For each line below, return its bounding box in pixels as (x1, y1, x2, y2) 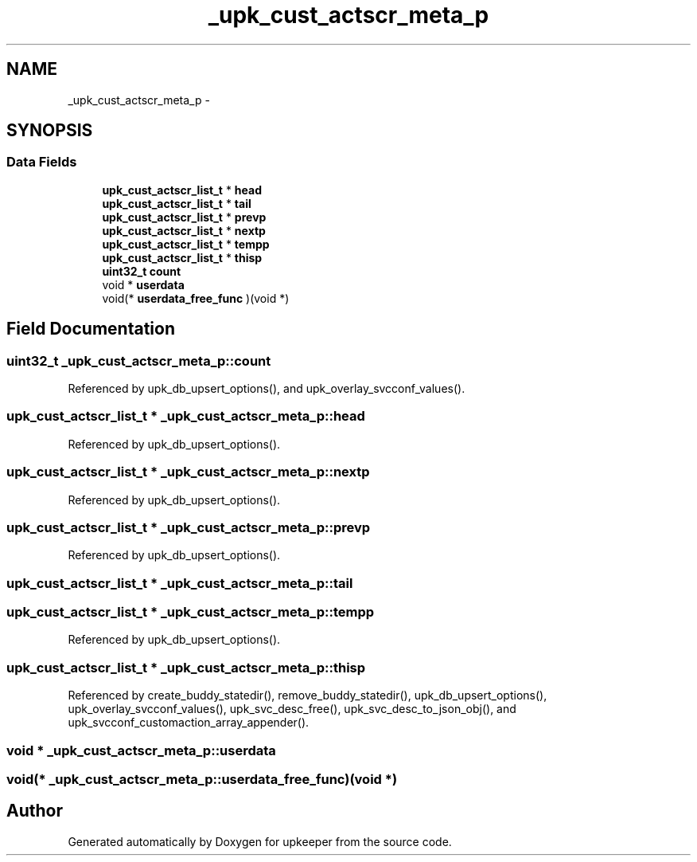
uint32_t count (102, 264, 181, 278)
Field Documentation (6, 319, 175, 339)
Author (6, 801, 63, 821)
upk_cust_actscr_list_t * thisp (102, 250, 263, 264)
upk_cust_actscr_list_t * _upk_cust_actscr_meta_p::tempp (6, 604, 375, 621)
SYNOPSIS (6, 120, 93, 141)
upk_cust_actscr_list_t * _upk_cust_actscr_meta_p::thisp (6, 659, 366, 676)
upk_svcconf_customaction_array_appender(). (68, 715, 310, 730)
